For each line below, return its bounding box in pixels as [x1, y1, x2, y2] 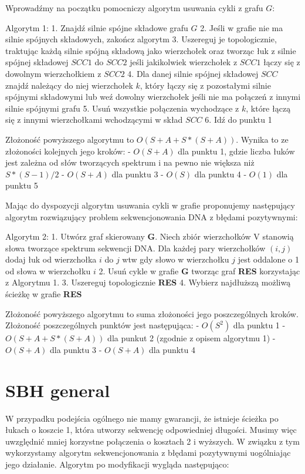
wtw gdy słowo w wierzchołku [122, 253, 229, 265]
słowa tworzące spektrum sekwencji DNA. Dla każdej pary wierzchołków [5, 241, 266, 254]
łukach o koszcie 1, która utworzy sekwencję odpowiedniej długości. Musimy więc [5, 423, 297, 436]
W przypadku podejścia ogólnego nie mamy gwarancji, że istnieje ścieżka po [5, 412, 279, 424]
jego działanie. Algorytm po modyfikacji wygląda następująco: [5, 458, 229, 470]
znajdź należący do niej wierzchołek [5, 79, 133, 91]
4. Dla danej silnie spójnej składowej [127, 67, 259, 79]
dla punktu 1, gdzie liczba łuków [178, 144, 295, 157]
